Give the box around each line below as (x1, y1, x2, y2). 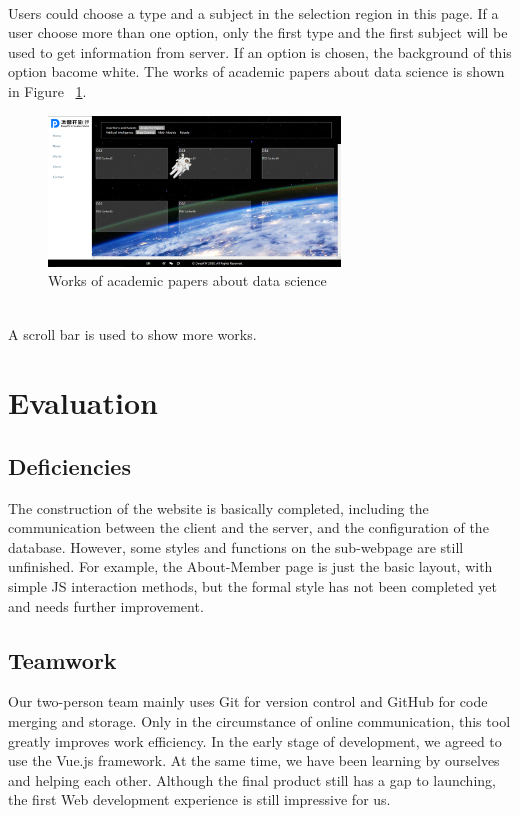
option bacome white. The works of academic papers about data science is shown (8, 61, 505, 82)
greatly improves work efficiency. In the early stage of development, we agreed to (8, 730, 502, 751)
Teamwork (8, 644, 117, 675)
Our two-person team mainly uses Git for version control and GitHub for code (8, 691, 488, 712)
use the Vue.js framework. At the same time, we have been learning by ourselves (8, 750, 500, 771)
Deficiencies (8, 450, 131, 481)
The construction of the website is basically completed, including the (8, 497, 429, 518)
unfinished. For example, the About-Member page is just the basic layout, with (8, 556, 493, 577)
